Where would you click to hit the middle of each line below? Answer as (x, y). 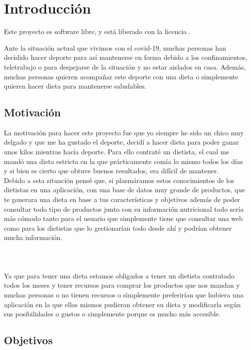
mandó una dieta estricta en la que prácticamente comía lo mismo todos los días (124, 161)
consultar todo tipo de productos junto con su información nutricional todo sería (124, 209)
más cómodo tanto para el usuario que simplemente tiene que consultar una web (123, 218)
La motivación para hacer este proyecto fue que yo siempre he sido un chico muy (124, 132)
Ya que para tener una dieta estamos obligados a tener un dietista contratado (119, 275)
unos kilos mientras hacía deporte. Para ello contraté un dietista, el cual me (117, 152)
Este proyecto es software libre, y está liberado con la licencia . (97, 31)
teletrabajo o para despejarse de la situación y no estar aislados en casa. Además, (125, 66)
